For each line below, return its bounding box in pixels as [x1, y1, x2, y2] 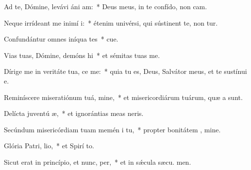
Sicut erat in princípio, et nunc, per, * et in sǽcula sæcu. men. [4, 156, 191, 167]
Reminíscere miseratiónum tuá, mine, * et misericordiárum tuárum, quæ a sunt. [4, 92, 243, 102]
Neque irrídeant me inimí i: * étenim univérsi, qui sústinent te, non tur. [4, 17, 218, 28]
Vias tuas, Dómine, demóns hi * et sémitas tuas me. [4, 50, 160, 60]
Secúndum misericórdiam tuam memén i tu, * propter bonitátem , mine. [4, 124, 221, 134]
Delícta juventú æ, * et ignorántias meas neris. [4, 108, 144, 118]
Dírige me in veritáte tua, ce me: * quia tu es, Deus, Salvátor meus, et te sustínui [4, 66, 247, 76]
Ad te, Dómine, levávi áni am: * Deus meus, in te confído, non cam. [4, 1, 207, 11]
